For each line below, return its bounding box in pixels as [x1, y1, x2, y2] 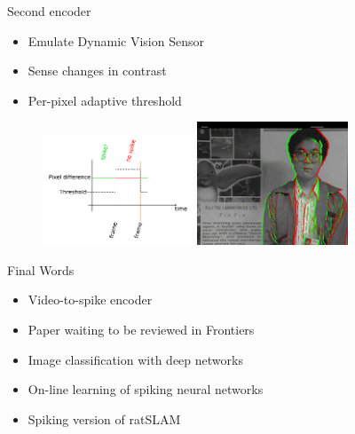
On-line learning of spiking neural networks [28, 380, 264, 398]
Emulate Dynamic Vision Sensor [28, 31, 204, 50]
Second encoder [7, 2, 91, 20]
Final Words [7, 260, 75, 279]
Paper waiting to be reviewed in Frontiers [28, 320, 255, 338]
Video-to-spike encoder [28, 290, 153, 309]
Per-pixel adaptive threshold [28, 91, 182, 109]
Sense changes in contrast [28, 61, 167, 80]
